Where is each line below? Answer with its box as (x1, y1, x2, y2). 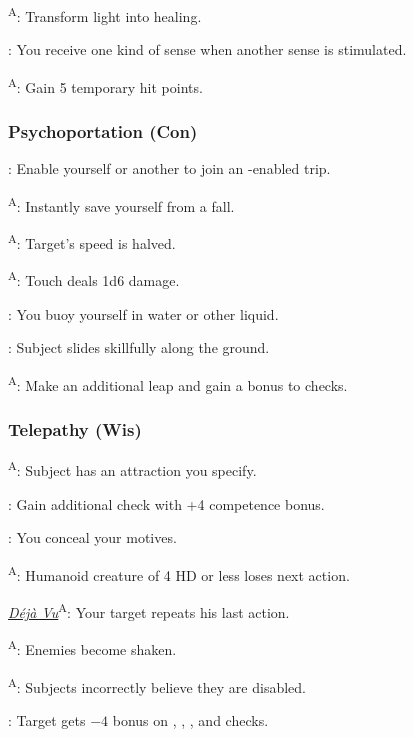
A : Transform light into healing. (8, 3, 202, 26)
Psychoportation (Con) (8, 119, 198, 144)
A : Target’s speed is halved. (8, 230, 176, 253)
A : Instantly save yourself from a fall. (8, 192, 235, 216)
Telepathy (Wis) (8, 417, 142, 442)
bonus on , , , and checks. (112, 709, 269, 730)
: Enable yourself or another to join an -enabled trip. (8, 158, 331, 179)
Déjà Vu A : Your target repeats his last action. (8, 599, 290, 622)
